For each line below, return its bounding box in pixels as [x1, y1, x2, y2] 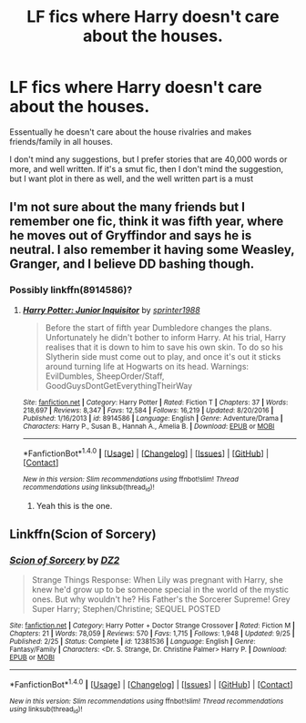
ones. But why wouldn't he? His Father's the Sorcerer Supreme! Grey [31, 594, 291, 605]
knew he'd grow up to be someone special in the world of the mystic [31, 585, 290, 596]
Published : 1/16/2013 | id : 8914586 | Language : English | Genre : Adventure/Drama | [22, 413, 284, 423]
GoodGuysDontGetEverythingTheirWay [45, 380, 193, 391]
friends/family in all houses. [9, 136, 114, 147]
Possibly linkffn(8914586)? [9, 284, 133, 297]
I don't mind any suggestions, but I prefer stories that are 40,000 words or [9, 153, 288, 165]
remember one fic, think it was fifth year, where [9, 214, 284, 229]
